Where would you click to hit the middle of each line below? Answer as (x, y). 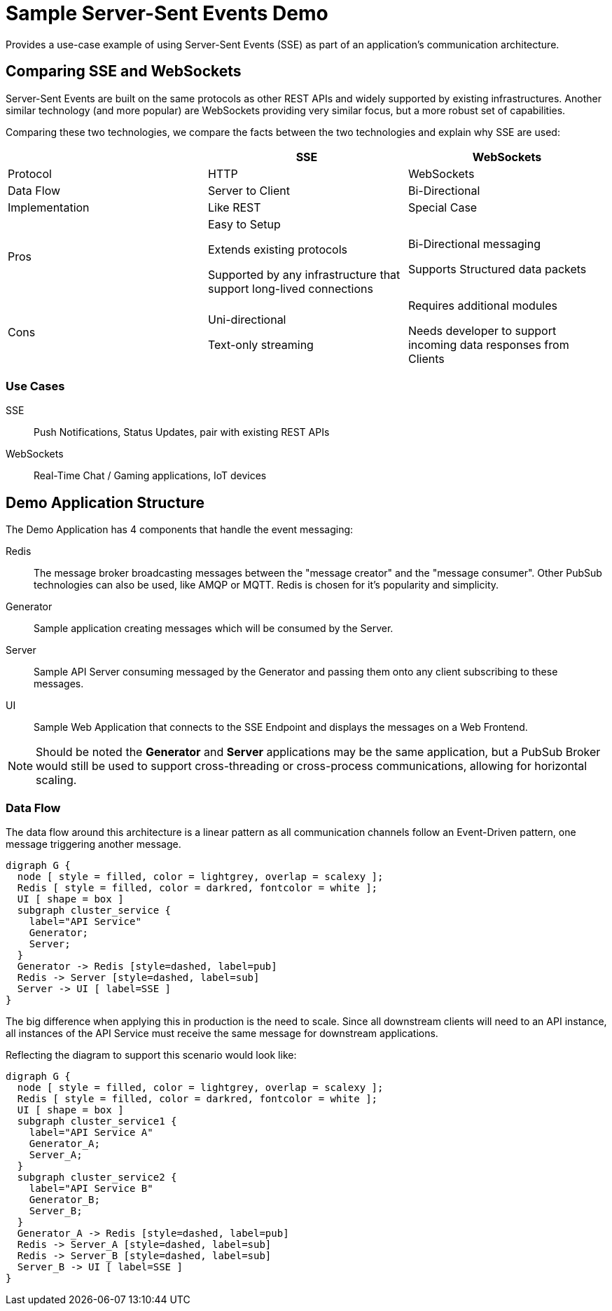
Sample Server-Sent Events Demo (167, 13)
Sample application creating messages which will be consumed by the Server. (214, 629)
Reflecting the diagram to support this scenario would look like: (151, 1055)
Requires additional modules (483, 305)
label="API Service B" (91, 1188)
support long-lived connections (290, 288)
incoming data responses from (488, 344)
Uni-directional (247, 319)
